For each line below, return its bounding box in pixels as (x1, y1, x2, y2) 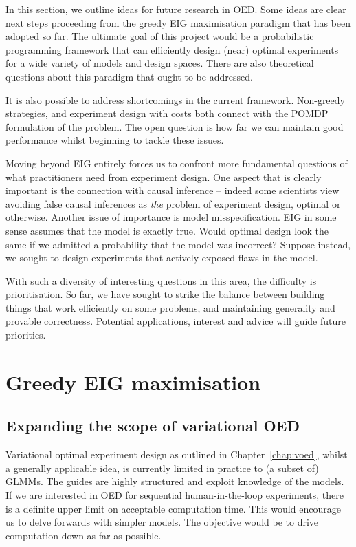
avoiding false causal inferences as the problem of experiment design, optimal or (5, 196, 341, 211)
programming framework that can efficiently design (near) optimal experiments (5, 42, 339, 56)
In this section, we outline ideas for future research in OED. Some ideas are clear (5, 2, 346, 16)
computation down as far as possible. (5, 528, 162, 542)
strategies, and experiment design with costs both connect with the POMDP (5, 106, 329, 120)
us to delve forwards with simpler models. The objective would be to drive (5, 515, 319, 529)
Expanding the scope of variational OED (5, 415, 300, 436)
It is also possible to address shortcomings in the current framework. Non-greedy (5, 92, 345, 107)
